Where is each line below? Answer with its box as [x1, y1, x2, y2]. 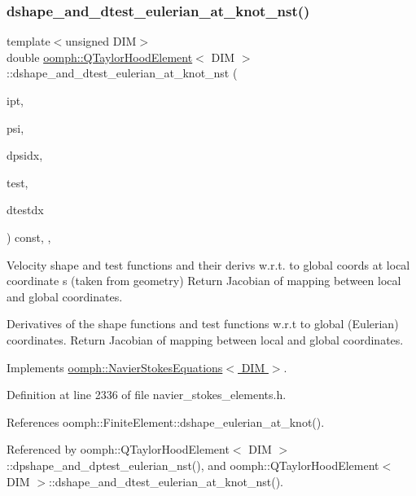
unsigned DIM [65, 33, 137, 50]
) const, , [7, 228, 51, 245]
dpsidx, [7, 147, 43, 164]
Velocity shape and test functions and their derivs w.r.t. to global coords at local [7, 256, 410, 273]
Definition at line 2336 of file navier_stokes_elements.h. [7, 386, 287, 403]
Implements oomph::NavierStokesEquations [7, 358, 223, 375]
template [7, 33, 50, 50]
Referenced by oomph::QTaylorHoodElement [7, 441, 230, 458]
